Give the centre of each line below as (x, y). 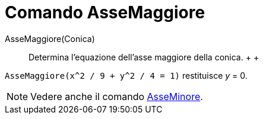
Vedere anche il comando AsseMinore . (117, 96)
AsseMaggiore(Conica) (50, 38)
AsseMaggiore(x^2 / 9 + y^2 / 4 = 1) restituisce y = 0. (126, 75)
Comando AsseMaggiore (105, 12)
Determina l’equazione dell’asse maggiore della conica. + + (144, 57)
